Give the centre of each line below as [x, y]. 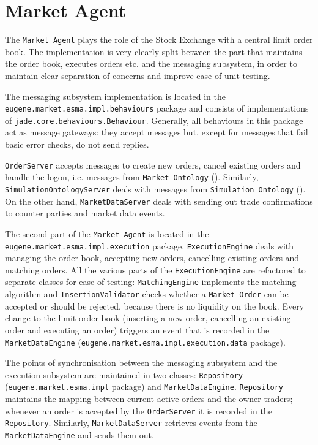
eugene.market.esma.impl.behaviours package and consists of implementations [157, 108]
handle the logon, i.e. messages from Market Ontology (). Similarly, [132, 177]
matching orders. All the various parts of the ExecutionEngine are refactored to [155, 269]
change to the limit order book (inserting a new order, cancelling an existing [148, 318]
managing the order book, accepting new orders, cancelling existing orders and [152, 258]
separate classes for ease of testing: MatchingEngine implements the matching [151, 282]
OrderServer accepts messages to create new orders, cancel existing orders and [153, 165]
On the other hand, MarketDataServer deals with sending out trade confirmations [159, 201]
